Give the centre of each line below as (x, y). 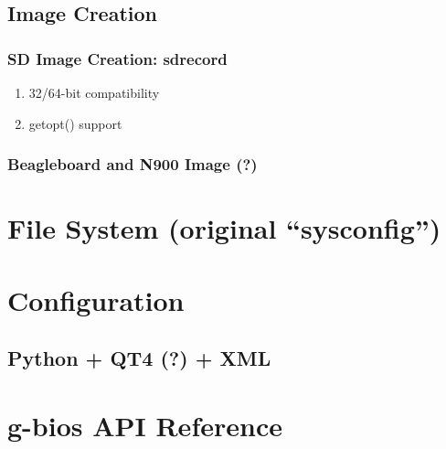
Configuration (96, 299)
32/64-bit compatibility (94, 92)
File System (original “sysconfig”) (224, 228)
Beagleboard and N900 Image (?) (133, 164)
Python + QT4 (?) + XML (139, 358)
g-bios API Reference (145, 425)
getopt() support (75, 123)
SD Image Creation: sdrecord (117, 58)
